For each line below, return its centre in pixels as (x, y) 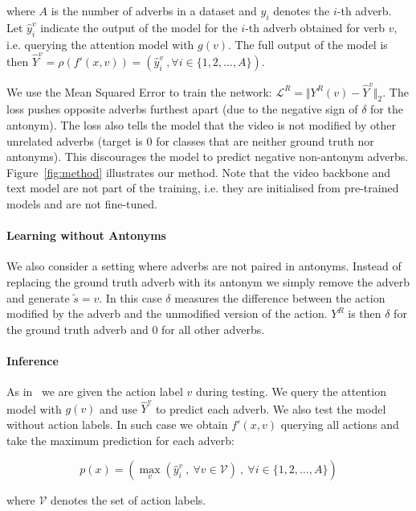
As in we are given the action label (95, 391)
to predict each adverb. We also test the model (271, 408)
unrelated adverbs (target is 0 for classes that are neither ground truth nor (190, 140)
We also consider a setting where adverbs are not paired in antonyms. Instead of (204, 266)
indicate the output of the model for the (139, 27)
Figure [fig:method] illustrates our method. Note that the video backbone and (199, 172)
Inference (33, 360)
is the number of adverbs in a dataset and (154, 10)
